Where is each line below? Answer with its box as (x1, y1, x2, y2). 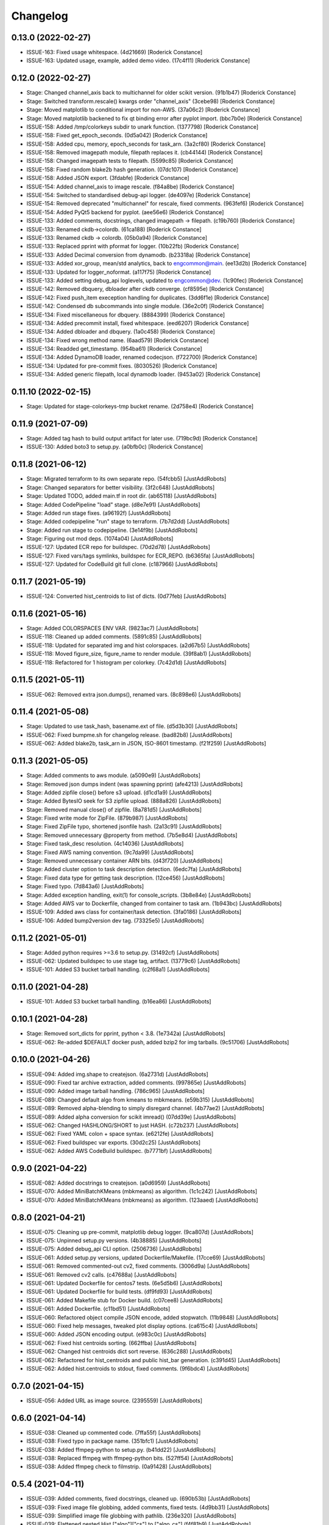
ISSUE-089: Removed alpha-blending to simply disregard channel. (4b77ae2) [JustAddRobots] (26, 1105, 264, 1112)
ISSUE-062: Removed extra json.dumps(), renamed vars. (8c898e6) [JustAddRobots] (26, 691, 241, 698)
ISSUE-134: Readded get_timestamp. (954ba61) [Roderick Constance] (26, 345, 202, 353)
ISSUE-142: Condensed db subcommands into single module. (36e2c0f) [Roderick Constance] (26, 303, 264, 310)
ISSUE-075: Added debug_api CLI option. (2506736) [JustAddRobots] (26, 1245, 202, 1253)
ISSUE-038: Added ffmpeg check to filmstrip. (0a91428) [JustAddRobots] (26, 1463, 212, 1470)
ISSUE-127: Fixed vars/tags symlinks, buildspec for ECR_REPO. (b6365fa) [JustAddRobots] (26, 552, 255, 559)
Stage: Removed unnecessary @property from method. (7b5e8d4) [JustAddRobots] (26, 831, 238, 839)
